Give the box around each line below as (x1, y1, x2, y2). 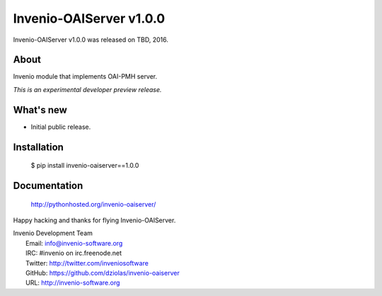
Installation (13, 141, 64, 153)
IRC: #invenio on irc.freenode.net (25, 249, 122, 258)
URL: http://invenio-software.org (25, 278, 120, 287)
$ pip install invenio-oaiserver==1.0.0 (30, 161, 139, 170)
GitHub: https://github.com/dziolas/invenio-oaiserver (25, 268, 180, 277)
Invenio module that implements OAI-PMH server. (13, 72, 158, 81)
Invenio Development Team (13, 229, 93, 237)
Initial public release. (30, 123, 91, 131)
